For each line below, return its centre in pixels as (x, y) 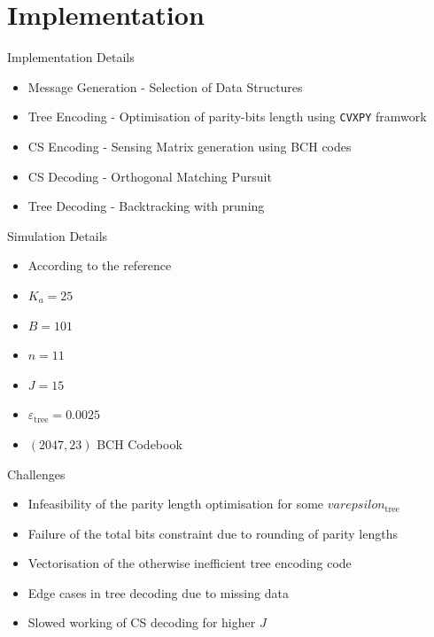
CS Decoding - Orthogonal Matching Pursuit (150, 176)
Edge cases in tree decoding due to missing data (158, 592)
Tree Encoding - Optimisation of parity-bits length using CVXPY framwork (227, 117)
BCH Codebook (139, 443)
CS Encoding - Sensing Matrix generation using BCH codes (190, 146)
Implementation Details (71, 57)
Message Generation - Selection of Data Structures (165, 86)
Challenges (36, 474)
